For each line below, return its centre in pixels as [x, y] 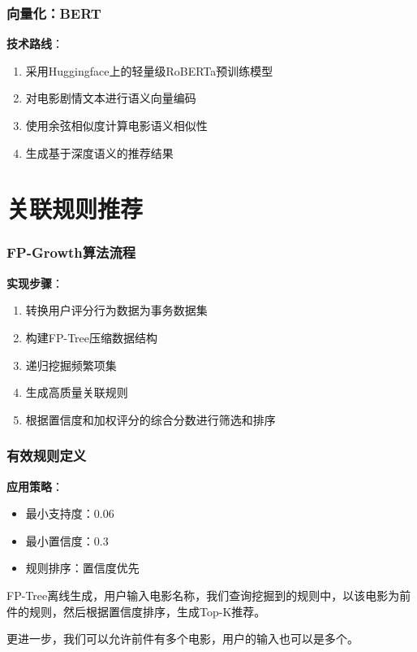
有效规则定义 [47, 456]
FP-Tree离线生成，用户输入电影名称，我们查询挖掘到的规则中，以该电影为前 [209, 595]
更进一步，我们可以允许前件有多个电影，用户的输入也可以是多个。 [183, 639]
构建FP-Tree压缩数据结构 [92, 337]
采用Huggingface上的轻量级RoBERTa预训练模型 [149, 70]
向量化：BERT [54, 13]
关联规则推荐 [75, 209]
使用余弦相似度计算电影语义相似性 [116, 125]
